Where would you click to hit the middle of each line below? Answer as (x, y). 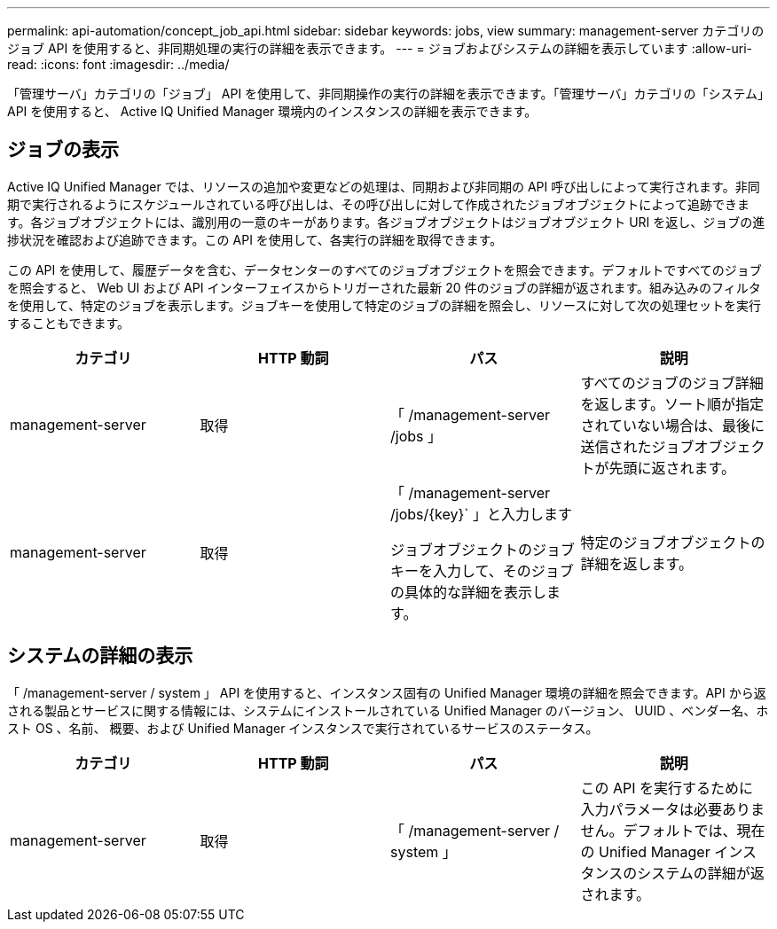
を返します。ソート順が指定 (672, 404)
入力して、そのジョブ (503, 570)
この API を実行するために (667, 788)
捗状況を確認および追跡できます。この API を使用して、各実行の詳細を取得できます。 (255, 239)
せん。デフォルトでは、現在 (673, 830)
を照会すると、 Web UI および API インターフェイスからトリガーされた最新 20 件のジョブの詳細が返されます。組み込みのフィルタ (384, 287)
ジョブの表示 (63, 150)
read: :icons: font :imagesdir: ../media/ (118, 64)
